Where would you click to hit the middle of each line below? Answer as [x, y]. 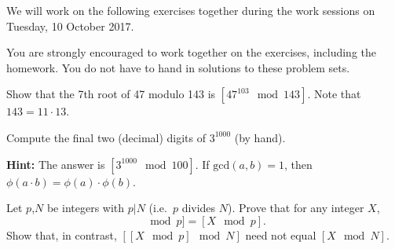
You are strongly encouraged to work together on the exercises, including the [192, 52]
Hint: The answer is [56, 164]
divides [199, 208]
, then [298, 164]
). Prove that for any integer [296, 208]
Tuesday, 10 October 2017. [70, 26]
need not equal [281, 234]
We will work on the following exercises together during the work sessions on [191, 10]
